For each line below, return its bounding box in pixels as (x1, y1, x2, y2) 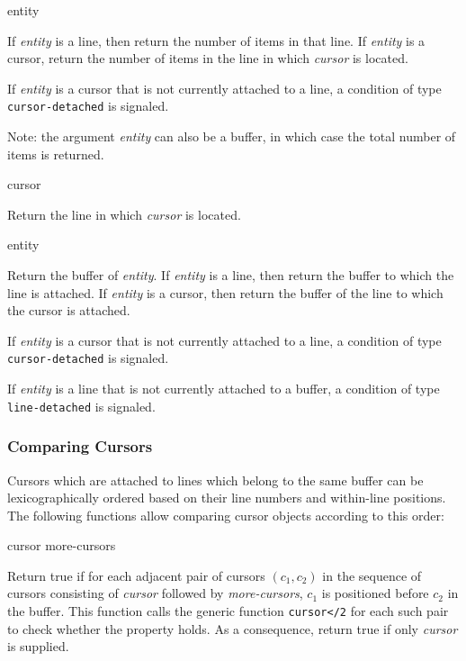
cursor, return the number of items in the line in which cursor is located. (7, 49, 408, 68)
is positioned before (321, 584, 429, 602)
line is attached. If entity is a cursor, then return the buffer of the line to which (7, 283, 444, 302)
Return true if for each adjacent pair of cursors (7, 566, 265, 584)
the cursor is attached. (7, 301, 130, 320)
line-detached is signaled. (7, 396, 156, 415)
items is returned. (7, 144, 104, 163)
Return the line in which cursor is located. (7, 204, 241, 223)
